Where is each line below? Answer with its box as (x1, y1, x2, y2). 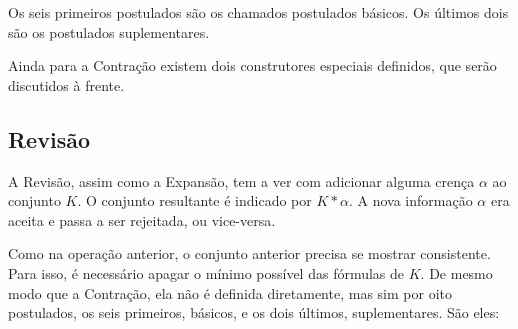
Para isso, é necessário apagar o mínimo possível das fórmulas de (8, 262, 405, 283)
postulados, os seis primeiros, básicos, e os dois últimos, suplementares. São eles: (8, 302, 500, 323)
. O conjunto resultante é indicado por (77, 190, 312, 211)
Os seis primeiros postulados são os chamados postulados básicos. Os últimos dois (8, 2, 509, 22)
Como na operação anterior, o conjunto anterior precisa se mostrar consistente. (8, 243, 491, 264)
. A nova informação (348, 190, 473, 211)
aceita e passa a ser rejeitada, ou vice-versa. (8, 209, 276, 230)
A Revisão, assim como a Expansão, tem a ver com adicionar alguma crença (8, 170, 475, 191)
